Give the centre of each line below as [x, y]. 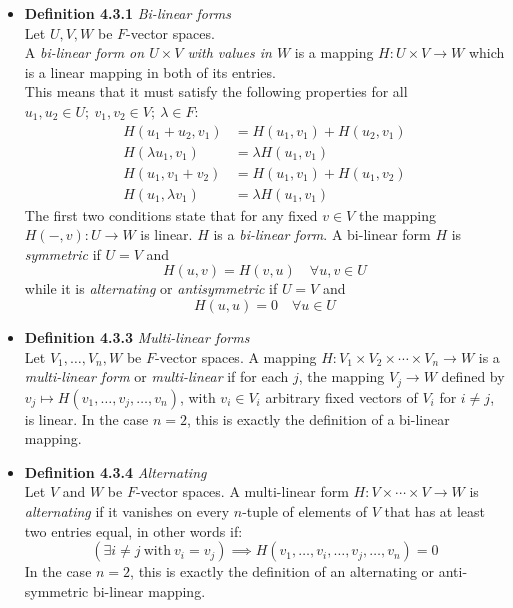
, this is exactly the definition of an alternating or [282, 571]
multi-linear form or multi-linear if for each [156, 376]
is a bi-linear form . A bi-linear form [322, 234]
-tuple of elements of [305, 511]
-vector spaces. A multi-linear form [242, 491]
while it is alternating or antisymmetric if [151, 288]
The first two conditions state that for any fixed [171, 214]
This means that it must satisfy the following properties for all [216, 91]
